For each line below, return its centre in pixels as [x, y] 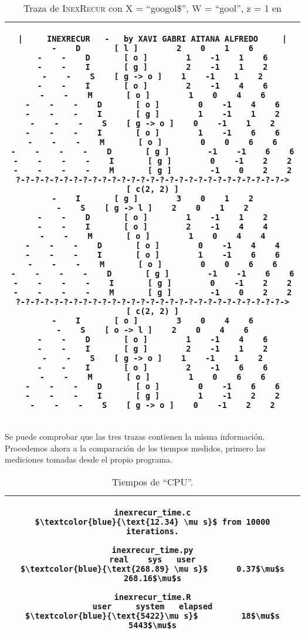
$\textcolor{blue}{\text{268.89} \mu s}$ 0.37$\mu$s [152, 569]
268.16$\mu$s [152, 578]
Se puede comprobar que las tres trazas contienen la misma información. [135, 436]
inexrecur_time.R [152, 597]
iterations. [152, 531]
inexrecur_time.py [152, 550]
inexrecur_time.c [152, 512]
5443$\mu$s [152, 625]
